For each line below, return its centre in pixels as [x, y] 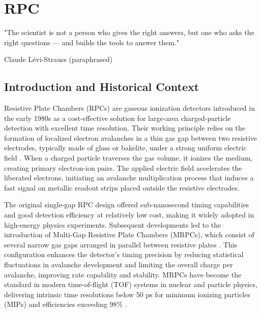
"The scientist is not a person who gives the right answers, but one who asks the [129, 32]
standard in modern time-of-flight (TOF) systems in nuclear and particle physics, [131, 284]
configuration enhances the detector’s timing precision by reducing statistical [124, 254]
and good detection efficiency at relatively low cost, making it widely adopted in [129, 215]
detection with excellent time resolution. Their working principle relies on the [125, 128]
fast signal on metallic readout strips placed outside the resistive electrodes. [122, 187]
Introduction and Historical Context [102, 87]
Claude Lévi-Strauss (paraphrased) [59, 59]
